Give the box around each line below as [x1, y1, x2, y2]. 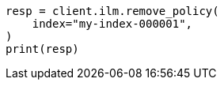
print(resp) [6, 43, 79, 55]
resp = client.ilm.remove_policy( [6, 5, 219, 17]
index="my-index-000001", [32, 17, 193, 30]
